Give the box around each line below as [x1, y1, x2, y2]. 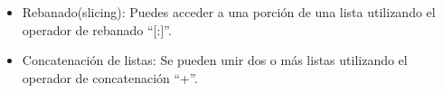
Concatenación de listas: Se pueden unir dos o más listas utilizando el [22, 51, 408, 70]
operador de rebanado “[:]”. [22, 20, 172, 39]
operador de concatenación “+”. [22, 68, 198, 87]
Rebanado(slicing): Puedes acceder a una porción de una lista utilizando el [22, 3, 436, 21]
